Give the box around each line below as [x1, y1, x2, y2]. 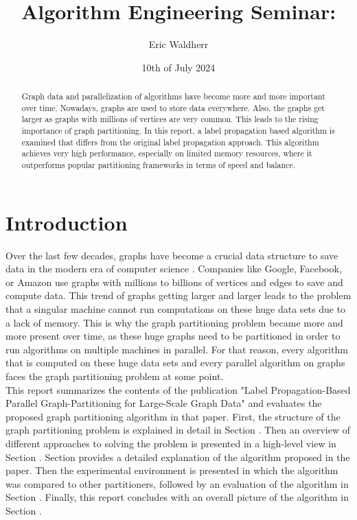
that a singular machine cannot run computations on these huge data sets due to [5, 302, 346, 316]
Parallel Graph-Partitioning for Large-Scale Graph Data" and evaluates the [5, 396, 322, 410]
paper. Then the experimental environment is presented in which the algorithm [5, 463, 338, 477]
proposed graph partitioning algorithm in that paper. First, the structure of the [5, 409, 341, 423]
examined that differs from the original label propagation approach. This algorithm [21, 136, 319, 147]
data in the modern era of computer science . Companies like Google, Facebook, [5, 261, 342, 276]
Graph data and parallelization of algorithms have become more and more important [21, 91, 325, 102]
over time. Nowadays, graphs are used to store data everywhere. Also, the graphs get [21, 102, 325, 113]
